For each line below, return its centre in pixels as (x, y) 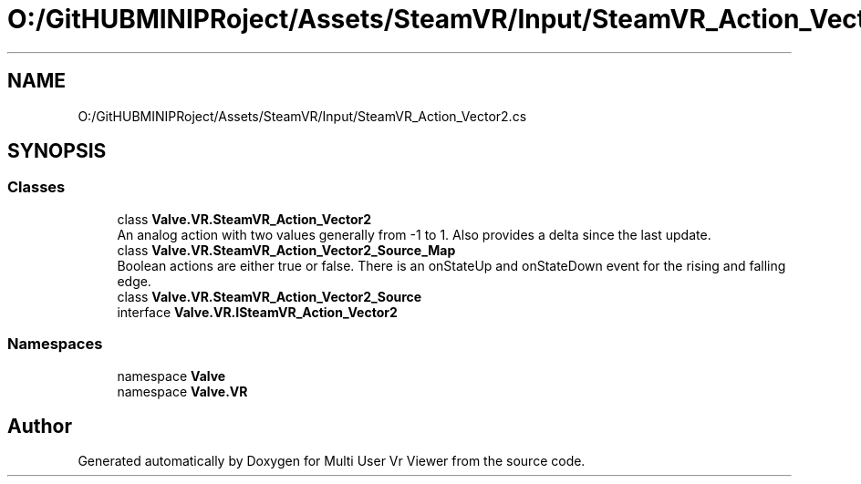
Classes (36, 187)
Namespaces (55, 344)
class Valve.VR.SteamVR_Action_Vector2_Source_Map (286, 250)
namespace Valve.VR (182, 391)
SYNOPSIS (57, 151)
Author (40, 426)
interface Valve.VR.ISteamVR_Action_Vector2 (257, 312)
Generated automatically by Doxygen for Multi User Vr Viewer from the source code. (332, 461)
